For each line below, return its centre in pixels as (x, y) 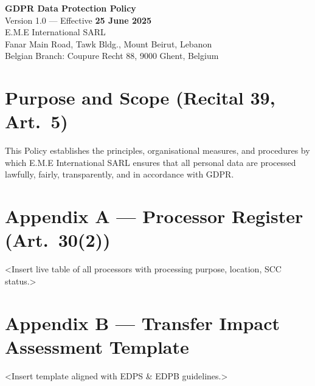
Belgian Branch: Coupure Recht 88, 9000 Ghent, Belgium (112, 56)
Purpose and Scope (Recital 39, (140, 98)
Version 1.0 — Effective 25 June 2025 (78, 20)
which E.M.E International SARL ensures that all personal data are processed (151, 162)
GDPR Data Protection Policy (71, 8)
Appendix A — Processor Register (154, 216)
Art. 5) (36, 121)
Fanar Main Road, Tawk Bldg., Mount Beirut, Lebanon (109, 43)
